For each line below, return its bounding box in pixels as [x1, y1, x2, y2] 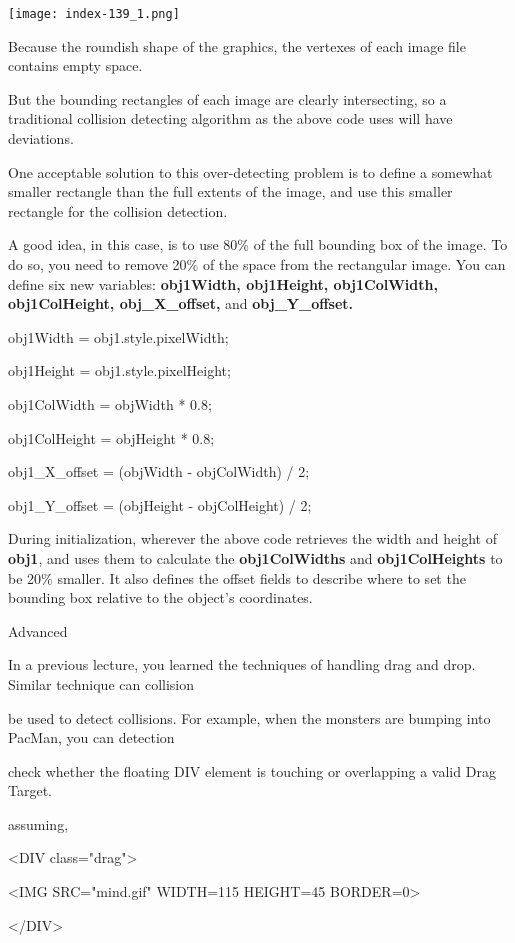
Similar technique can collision [8, 673, 195, 694]
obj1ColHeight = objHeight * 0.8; [8, 427, 215, 448]
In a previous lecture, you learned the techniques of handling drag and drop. [8, 654, 476, 675]
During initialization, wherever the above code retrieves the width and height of [8, 528, 497, 549]
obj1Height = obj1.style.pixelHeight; [8, 360, 231, 381]
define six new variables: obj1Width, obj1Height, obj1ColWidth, [8, 273, 438, 294]
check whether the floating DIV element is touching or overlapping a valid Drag [8, 760, 496, 781]
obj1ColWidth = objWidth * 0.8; [8, 393, 212, 414]
